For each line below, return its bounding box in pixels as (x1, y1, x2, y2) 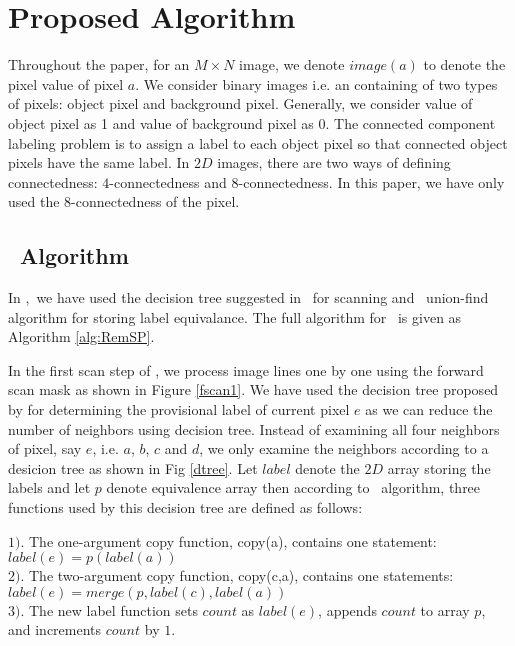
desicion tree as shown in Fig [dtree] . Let (8, 457, 258, 478)
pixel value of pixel (8, 73, 124, 94)
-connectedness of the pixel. (71, 191, 240, 212)
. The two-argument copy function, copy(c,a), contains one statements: (20, 565, 454, 586)
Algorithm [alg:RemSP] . (8, 326, 155, 347)
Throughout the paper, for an (8, 54, 190, 75)
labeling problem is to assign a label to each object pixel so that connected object (8, 132, 508, 153)
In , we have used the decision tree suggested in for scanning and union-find (8, 287, 489, 308)
